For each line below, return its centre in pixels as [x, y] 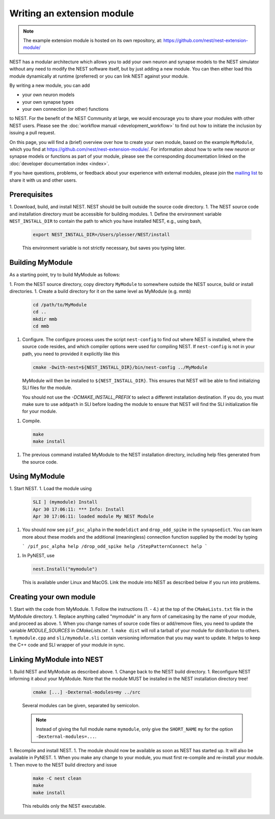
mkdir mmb [45, 319]
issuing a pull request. [33, 133]
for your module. [39, 412]
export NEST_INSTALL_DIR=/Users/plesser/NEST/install [101, 235]
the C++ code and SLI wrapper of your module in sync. [67, 645]
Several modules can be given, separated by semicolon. [81, 706]
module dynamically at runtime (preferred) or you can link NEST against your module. [99, 76]
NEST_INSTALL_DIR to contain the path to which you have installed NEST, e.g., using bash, [105, 221]
